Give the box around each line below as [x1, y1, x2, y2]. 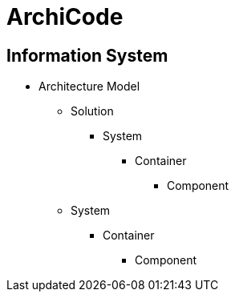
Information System [6, 45, 168, 66]
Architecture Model [38, 79, 140, 94]
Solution [71, 104, 114, 119]
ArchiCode [6, 3, 124, 30]
